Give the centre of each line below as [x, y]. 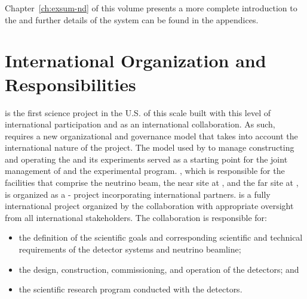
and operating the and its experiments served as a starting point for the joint [146, 159]
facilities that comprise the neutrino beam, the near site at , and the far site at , [152, 183]
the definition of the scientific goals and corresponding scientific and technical [161, 237]
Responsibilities [70, 84]
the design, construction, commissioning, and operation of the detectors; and [159, 269]
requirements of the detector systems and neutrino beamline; [130, 249]
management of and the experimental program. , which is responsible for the [145, 171]
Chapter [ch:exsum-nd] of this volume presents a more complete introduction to [151, 8]
